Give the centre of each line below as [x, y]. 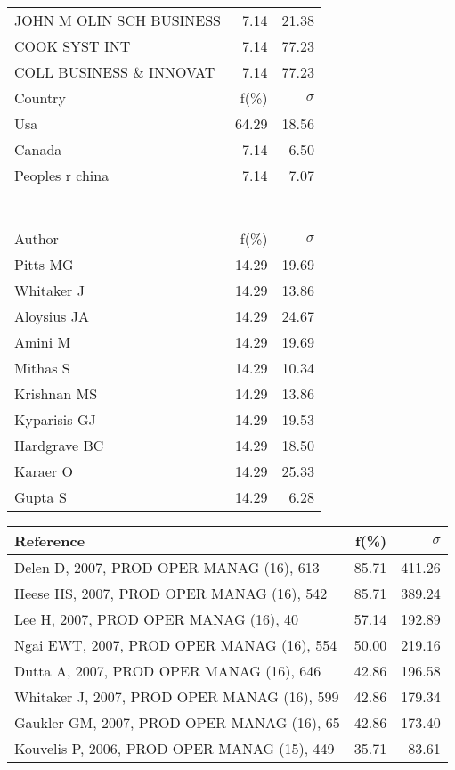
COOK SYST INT [73, 46]
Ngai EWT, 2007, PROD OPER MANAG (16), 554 [176, 645]
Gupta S [41, 497]
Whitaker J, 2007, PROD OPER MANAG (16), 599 [177, 696]
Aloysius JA [52, 316]
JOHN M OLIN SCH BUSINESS [118, 20]
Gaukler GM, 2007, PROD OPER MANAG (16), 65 [177, 722]
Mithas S [42, 368]
